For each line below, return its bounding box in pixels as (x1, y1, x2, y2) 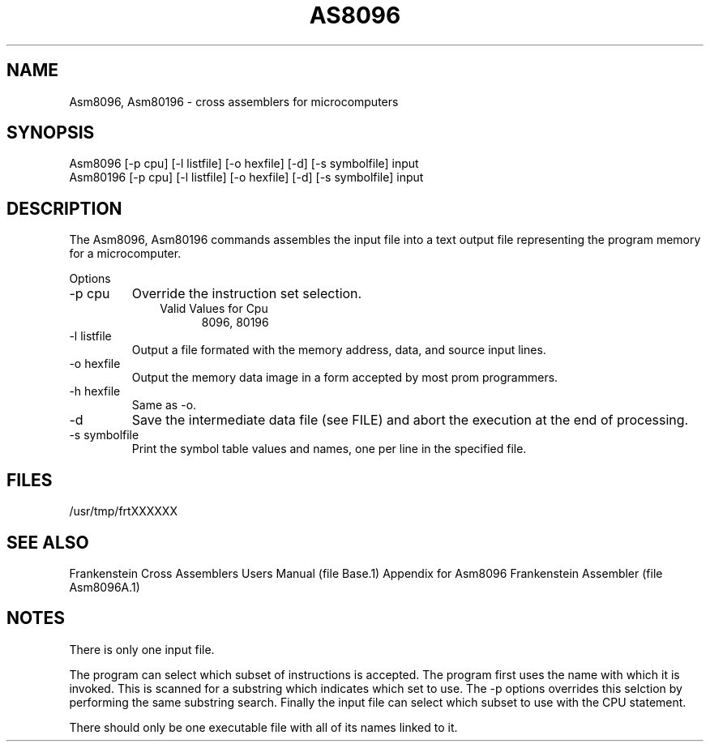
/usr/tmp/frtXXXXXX (69, 504, 177, 519)
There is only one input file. (69, 642, 215, 656)
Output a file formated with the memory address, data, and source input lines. (131, 343, 546, 357)
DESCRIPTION (6, 198, 122, 219)
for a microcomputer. (69, 246, 182, 261)
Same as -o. (131, 398, 197, 412)
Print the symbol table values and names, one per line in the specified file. (131, 442, 527, 456)
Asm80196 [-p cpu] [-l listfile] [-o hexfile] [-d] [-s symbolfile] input (69, 170, 424, 185)
